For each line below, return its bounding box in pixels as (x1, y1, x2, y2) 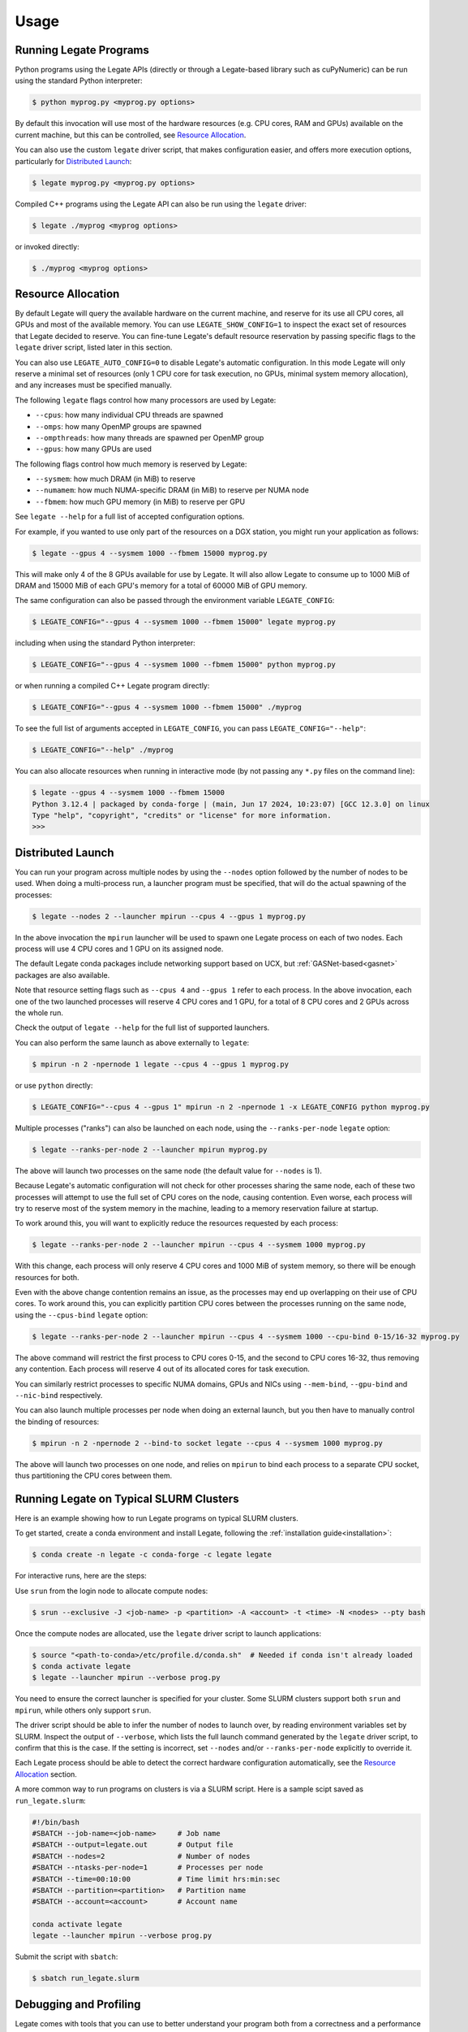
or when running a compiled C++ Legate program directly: (15, 681, 210, 691)
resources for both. (15, 1272, 80, 1282)
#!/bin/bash (32, 1817, 80, 1826)
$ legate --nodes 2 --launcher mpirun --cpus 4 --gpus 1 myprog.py (32, 911, 307, 921)
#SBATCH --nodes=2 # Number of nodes (32, 1852, 251, 1860)
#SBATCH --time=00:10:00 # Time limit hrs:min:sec (32, 1874, 281, 1883)
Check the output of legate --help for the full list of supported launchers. (15, 1023, 270, 1032)
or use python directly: (15, 1080, 93, 1090)
